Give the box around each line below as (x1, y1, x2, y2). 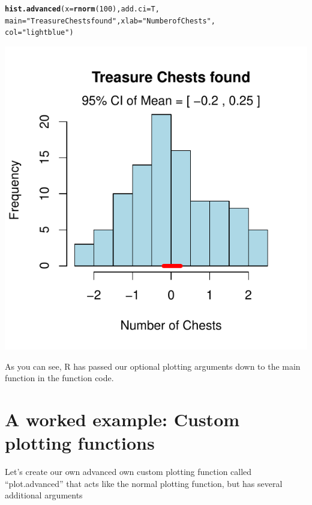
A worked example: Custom (5, 406, 240, 431)
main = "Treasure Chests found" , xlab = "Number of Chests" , (5, 16, 215, 25)
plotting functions (5, 430, 155, 455)
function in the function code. (5, 372, 114, 384)
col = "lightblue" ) (5, 28, 74, 37)
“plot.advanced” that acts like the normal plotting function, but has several (5, 477, 283, 489)
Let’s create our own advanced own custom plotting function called (5, 465, 252, 478)
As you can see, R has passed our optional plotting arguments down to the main (5, 360, 301, 372)
